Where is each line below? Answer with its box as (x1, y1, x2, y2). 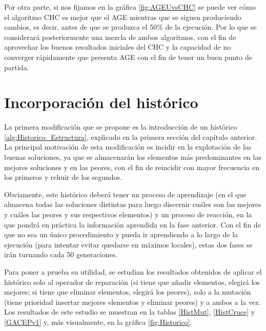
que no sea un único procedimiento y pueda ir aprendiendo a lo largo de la (4, 229, 238, 240)
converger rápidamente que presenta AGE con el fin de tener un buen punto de (4, 51, 252, 62)
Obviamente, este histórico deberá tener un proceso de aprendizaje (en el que (4, 189, 247, 199)
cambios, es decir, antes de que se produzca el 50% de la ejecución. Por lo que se (4, 22, 257, 32)
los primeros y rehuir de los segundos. (4, 172, 122, 182)
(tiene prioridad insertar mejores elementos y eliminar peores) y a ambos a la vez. (4, 296, 261, 307)
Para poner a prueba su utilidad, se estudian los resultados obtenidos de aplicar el (4, 266, 262, 277)
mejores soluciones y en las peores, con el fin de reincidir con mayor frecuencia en (4, 161, 259, 172)
